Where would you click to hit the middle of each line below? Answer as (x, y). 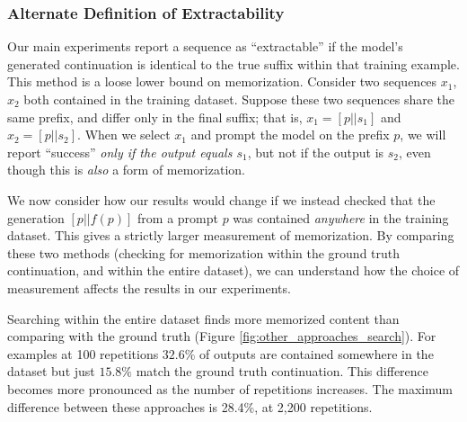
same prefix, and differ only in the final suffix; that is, (155, 117)
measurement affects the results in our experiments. (149, 287)
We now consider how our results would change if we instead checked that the (221, 199)
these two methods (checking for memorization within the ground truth (204, 252)
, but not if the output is (316, 152)
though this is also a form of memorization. (126, 170)
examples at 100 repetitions (83, 353)
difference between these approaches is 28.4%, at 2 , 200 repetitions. (190, 406)
